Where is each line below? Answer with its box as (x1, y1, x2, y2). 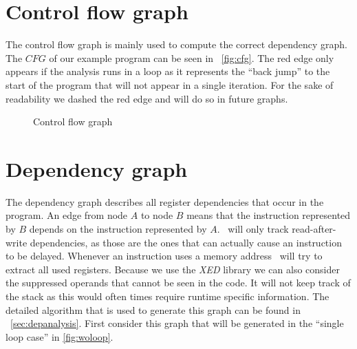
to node (140, 208, 173, 222)
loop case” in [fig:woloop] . (6, 329, 113, 343)
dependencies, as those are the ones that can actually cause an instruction (30, 235, 342, 249)
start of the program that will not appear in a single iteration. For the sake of (6, 77, 334, 92)
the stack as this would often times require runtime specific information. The (6, 288, 329, 303)
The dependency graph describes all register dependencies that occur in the (6, 194, 324, 209)
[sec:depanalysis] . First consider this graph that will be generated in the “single (10, 316, 344, 330)
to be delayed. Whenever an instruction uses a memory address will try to (6, 248, 323, 263)
